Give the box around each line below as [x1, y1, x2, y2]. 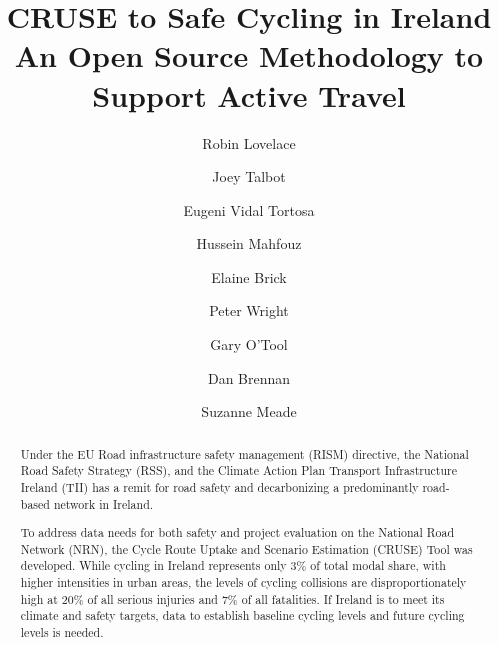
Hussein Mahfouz [196, 233, 302, 254]
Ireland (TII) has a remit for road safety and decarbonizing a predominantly [20, 478, 419, 495]
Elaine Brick [211, 266, 287, 287]
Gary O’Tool [210, 334, 288, 355]
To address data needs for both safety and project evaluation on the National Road [20, 524, 455, 541]
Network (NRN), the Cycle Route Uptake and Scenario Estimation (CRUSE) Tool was [20, 540, 473, 557]
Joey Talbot [212, 166, 286, 187]
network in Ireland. [53, 495, 154, 512]
